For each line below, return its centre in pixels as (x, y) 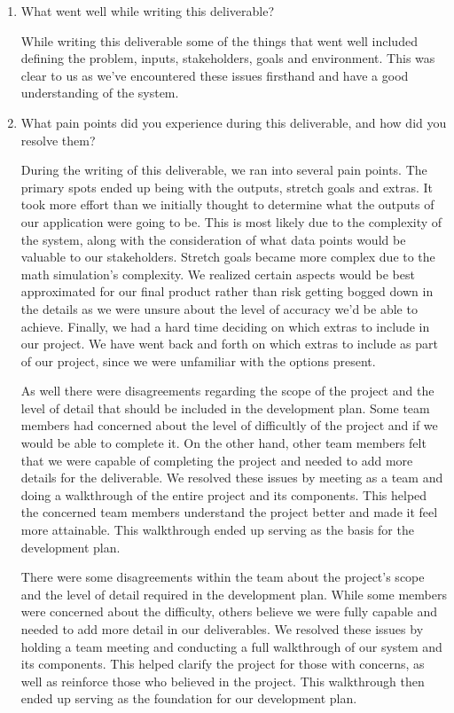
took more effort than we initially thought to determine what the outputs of (227, 204)
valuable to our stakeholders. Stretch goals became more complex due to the (228, 257)
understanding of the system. (100, 93)
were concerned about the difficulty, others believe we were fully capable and (229, 611)
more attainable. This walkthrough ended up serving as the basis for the (217, 530)
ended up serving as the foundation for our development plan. (189, 698)
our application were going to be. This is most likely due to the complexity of (231, 221)
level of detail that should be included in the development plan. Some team (225, 407)
